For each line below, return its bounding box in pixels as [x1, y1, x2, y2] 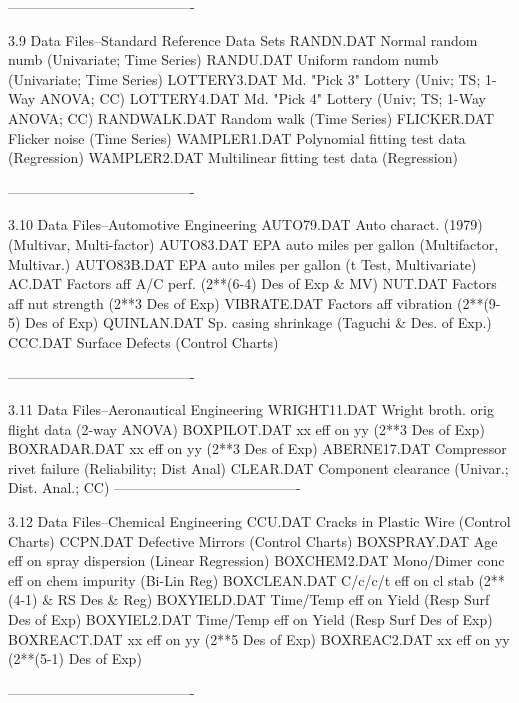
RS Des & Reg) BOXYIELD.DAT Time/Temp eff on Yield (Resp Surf [57, 589, 490, 610]
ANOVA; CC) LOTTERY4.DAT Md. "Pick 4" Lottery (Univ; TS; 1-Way [39, 88, 486, 109]
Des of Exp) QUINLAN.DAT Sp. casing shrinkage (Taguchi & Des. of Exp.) [25, 312, 492, 333]
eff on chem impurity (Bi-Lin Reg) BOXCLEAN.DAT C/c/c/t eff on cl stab [8, 569, 474, 590]
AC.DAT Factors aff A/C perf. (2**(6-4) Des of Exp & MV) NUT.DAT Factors [8, 273, 497, 294]
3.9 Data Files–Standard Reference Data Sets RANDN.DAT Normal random [8, 29, 478, 50]
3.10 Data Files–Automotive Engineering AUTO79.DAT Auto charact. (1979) [8, 214, 483, 235]
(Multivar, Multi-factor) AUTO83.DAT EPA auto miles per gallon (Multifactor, [8, 233, 499, 254]
